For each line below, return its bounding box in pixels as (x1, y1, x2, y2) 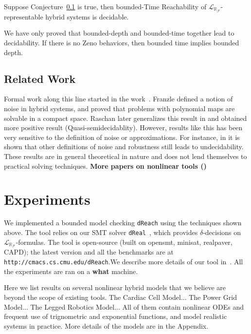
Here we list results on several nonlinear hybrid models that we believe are (4, 282, 226, 293)
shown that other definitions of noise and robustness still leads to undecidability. (4, 141, 244, 152)
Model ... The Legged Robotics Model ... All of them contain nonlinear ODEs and (4, 301, 244, 312)
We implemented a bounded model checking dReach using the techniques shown (4, 217, 242, 228)
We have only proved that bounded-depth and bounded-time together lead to (4, 28, 234, 38)
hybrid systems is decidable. (45, 11, 129, 21)
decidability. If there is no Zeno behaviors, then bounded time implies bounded (4, 38, 239, 48)
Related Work (4, 71, 76, 86)
